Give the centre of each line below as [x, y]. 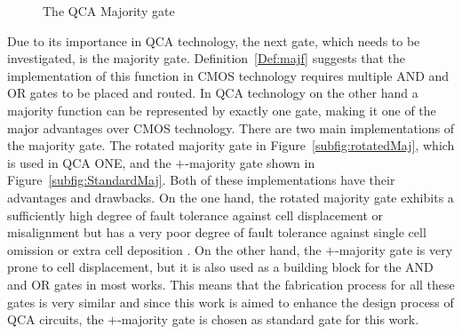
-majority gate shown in [250, 162]
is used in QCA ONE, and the [89, 162]
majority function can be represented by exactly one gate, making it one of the [222, 110]
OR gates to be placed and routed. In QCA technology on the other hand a [213, 93]
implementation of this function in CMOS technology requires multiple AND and [228, 75]
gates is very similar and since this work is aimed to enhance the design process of [231, 302]
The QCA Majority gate [109, 11]
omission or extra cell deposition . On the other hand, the [164, 249]
